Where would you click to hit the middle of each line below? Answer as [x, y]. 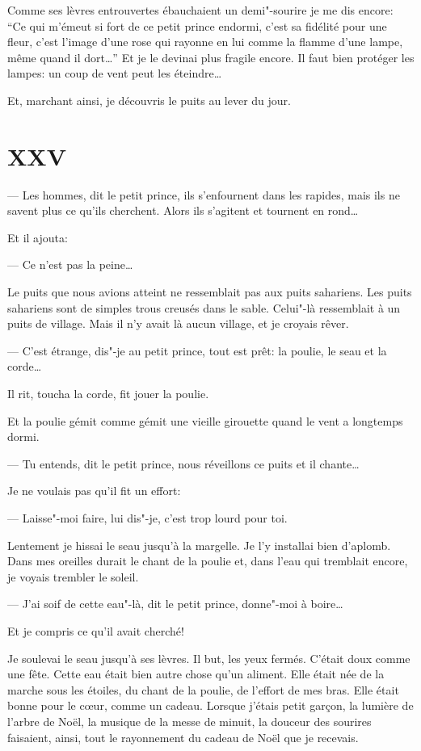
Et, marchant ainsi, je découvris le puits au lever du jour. [149, 100]
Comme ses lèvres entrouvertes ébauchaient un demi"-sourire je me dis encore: [200, 10]
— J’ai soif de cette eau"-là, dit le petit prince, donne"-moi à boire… [175, 604]
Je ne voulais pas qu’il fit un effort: [94, 491]
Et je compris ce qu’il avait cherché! [96, 630]
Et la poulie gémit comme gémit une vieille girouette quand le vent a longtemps [205, 420]
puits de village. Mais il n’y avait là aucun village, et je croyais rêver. [178, 323]
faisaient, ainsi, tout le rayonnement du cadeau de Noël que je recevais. [183, 737]
